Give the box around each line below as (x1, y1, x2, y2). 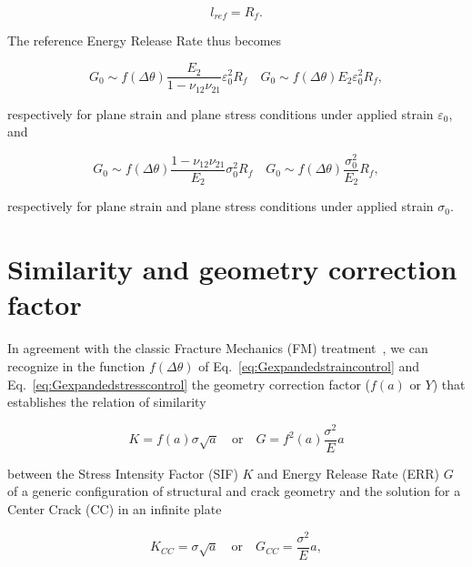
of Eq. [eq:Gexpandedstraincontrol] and (198, 356, 420, 375)
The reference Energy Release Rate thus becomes (7, 31, 282, 50)
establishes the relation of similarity (7, 392, 206, 411)
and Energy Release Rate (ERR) (257, 463, 440, 482)
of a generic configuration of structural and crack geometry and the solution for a (7, 481, 461, 501)
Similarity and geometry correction (7, 250, 457, 288)
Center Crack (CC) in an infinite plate (7, 500, 222, 519)
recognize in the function (7, 356, 146, 375)
